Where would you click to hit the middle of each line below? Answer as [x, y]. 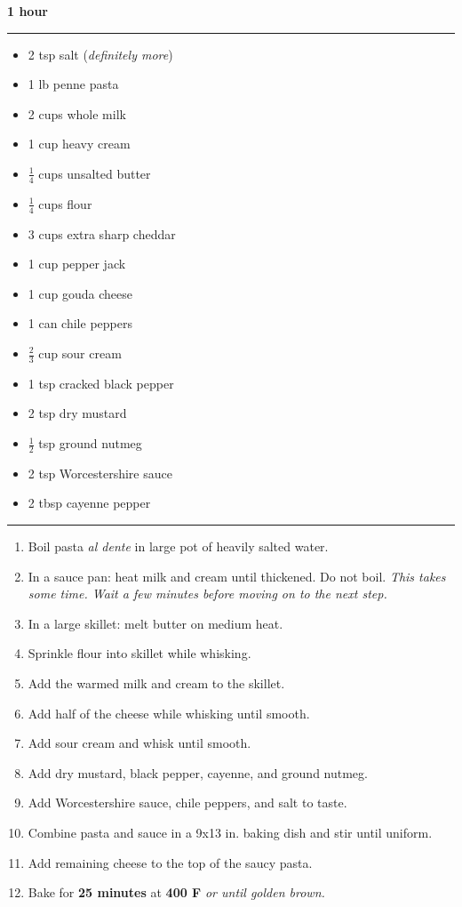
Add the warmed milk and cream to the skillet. [156, 683]
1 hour [28, 11]
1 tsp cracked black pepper [101, 383]
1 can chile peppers [80, 323]
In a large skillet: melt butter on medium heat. [155, 623]
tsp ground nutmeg [90, 443]
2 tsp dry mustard [77, 413]
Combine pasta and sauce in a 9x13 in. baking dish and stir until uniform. [230, 832]
